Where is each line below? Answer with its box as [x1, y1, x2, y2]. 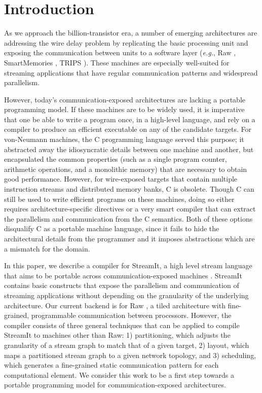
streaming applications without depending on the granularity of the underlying [4, 290, 249, 300]
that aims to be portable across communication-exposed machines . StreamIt [4, 270, 242, 280]
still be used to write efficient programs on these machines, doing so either [4, 193, 235, 204]
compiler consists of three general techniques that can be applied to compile [4, 319, 240, 330]
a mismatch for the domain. [4, 243, 90, 254]
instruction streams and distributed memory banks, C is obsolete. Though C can [4, 184, 254, 194]
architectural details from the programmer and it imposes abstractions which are [4, 233, 255, 243]
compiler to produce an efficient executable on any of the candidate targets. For [4, 124, 252, 134]
